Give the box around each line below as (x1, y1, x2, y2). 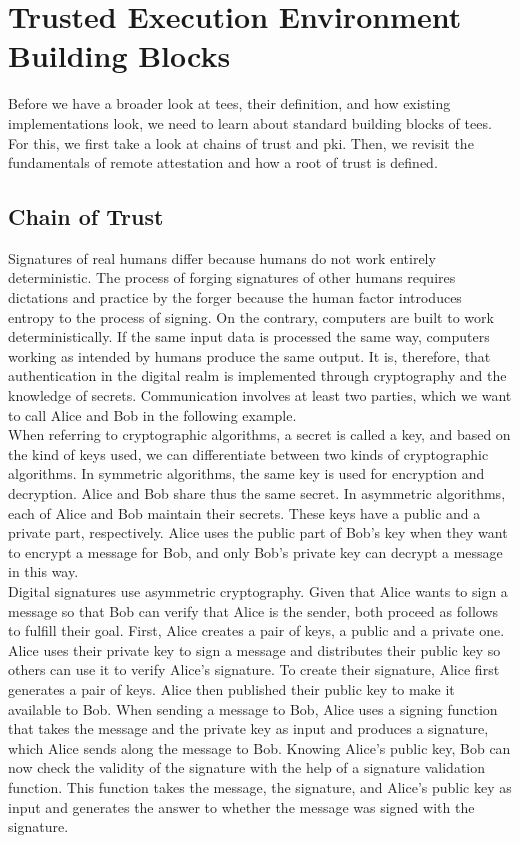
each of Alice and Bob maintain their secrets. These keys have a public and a (8, 502, 481, 523)
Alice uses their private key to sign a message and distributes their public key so (8, 639, 501, 660)
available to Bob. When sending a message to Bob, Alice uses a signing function (8, 698, 498, 719)
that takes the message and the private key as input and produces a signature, (8, 718, 489, 739)
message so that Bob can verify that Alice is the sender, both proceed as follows (8, 600, 499, 621)
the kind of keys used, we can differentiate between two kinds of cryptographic (8, 443, 489, 464)
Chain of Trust (8, 201, 164, 232)
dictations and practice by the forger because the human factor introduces (8, 287, 462, 308)
